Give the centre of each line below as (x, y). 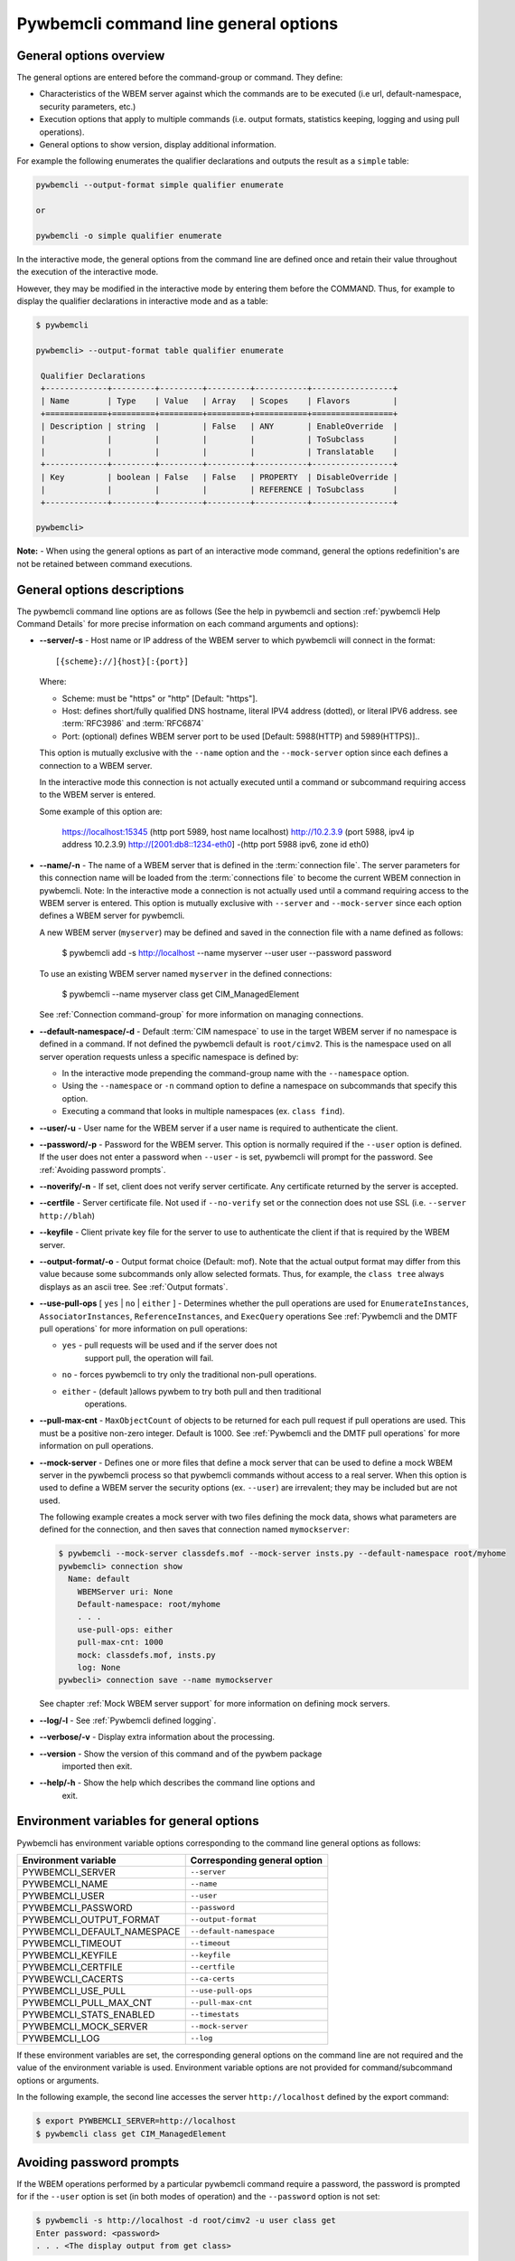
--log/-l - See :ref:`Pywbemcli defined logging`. (128, 1720)
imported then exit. (97, 1766)
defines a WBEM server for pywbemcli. (112, 916)
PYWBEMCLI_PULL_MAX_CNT (87, 2002)
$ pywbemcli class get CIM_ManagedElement (131, 2133)
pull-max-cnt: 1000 (121, 1642)
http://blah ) (67, 1216)
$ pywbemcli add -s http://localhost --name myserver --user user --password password (227, 953)
